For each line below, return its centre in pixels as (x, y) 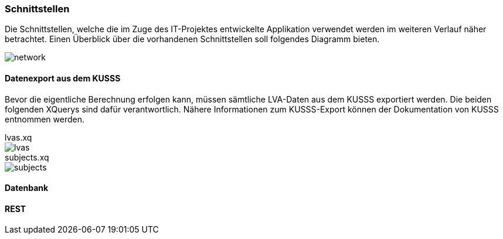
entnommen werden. (45, 119)
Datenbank (27, 188)
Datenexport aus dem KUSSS (63, 78)
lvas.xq (18, 137)
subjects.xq (27, 157)
